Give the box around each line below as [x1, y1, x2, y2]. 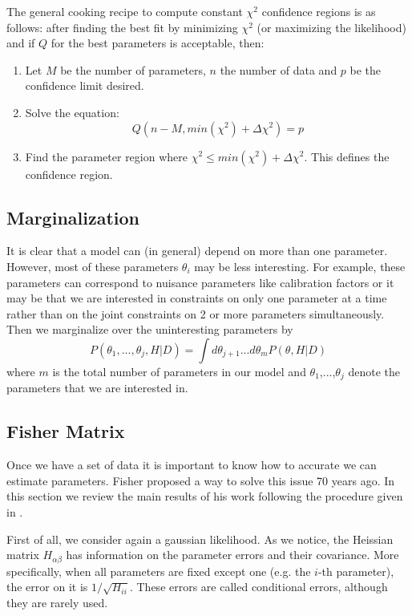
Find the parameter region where [25, 148, 188, 164]
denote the [348, 363, 400, 379]
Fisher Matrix [6, 419, 125, 444]
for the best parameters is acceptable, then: [50, 34, 265, 51]
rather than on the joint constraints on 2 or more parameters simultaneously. [6, 305, 385, 322]
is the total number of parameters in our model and [52, 363, 306, 379]
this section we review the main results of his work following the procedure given [6, 488, 403, 505]
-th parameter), [317, 562, 394, 579]
